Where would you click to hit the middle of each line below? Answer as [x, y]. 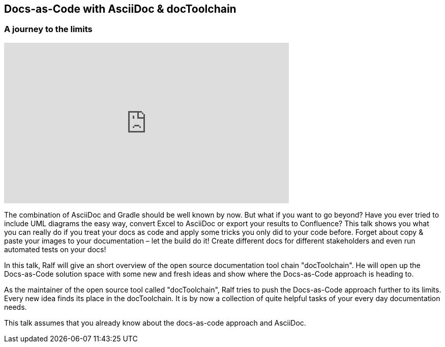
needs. [16, 307]
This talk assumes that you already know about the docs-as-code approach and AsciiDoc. [155, 323]
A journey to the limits [48, 29]
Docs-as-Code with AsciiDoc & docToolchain [120, 9]
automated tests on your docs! [55, 249]
